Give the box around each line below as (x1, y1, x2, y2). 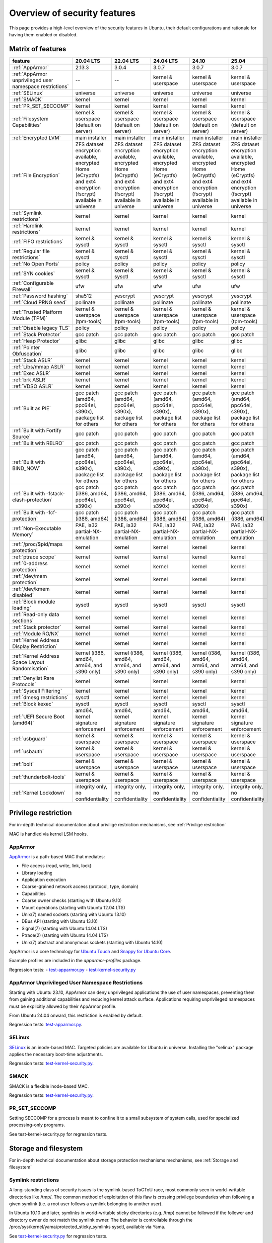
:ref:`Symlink (12, 209, 42, 216)
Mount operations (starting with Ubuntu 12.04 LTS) (21, 904, 125, 910)
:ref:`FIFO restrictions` (12, 238, 64, 245)
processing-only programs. (9, 1122, 65, 1128)
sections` (12, 617, 34, 624)
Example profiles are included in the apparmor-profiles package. (9, 958, 141, 964)
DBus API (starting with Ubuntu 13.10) (21, 918, 98, 924)
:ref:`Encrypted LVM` (12, 134, 61, 141)
